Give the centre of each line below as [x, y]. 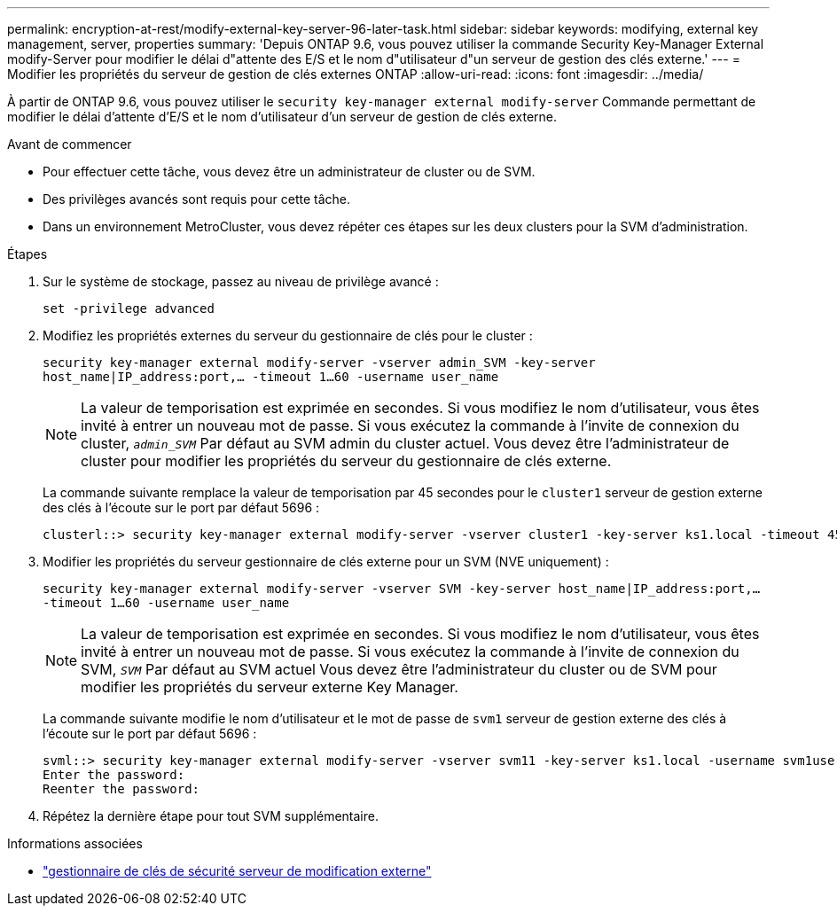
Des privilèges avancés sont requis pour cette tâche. [196, 199]
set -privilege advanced [129, 308]
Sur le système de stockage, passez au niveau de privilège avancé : [241, 281]
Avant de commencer [70, 144]
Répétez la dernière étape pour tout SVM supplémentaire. [211, 816]
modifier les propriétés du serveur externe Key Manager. [270, 687]
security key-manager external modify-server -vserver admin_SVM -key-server [319, 363]
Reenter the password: [121, 789]
